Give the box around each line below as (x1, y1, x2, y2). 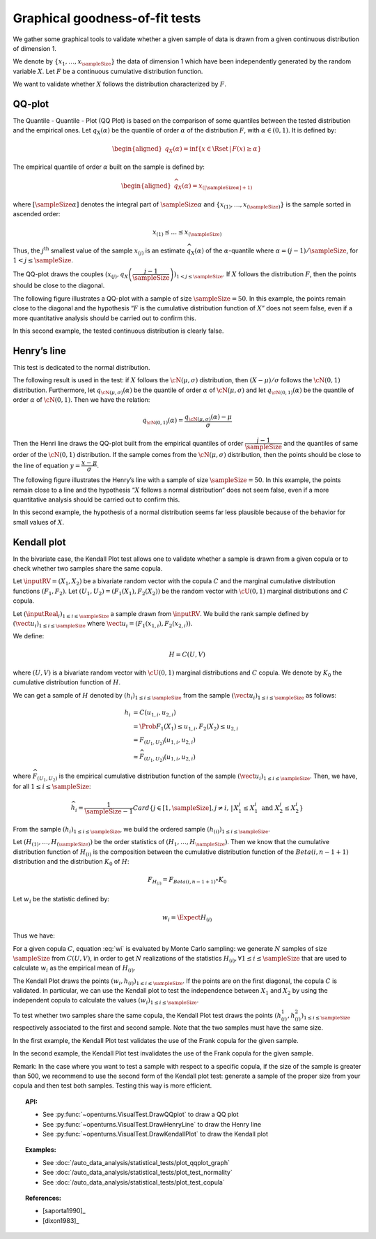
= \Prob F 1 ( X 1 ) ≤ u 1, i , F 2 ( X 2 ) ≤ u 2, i (133, 722, 239, 732)
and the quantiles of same (283, 439, 359, 447)
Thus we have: (13, 931, 55, 940)
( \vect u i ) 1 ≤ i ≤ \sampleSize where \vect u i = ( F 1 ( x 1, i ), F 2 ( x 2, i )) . (13, 619, 193, 629)
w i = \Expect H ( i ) (162, 913, 212, 923)
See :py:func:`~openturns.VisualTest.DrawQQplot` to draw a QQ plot (42, 1110, 239, 1119)
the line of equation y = (13, 461, 81, 470)
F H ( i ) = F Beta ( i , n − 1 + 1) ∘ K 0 (147, 876, 227, 886)
